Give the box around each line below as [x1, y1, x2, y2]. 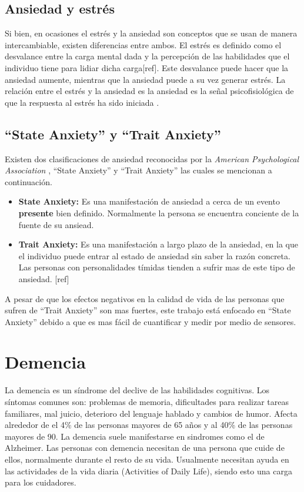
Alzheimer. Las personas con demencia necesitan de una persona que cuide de [5, 441, 285, 454]
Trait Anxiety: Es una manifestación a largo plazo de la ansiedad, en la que [18, 238, 299, 250]
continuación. [5, 175, 52, 188]
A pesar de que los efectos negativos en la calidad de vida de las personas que [5, 292, 285, 304]
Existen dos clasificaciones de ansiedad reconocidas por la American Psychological [5, 152, 299, 165]
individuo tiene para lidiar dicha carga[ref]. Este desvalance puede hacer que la [5, 61, 289, 73]
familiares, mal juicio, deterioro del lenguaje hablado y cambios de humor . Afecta [5, 407, 298, 419]
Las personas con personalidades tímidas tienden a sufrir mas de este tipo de [18, 261, 295, 273]
